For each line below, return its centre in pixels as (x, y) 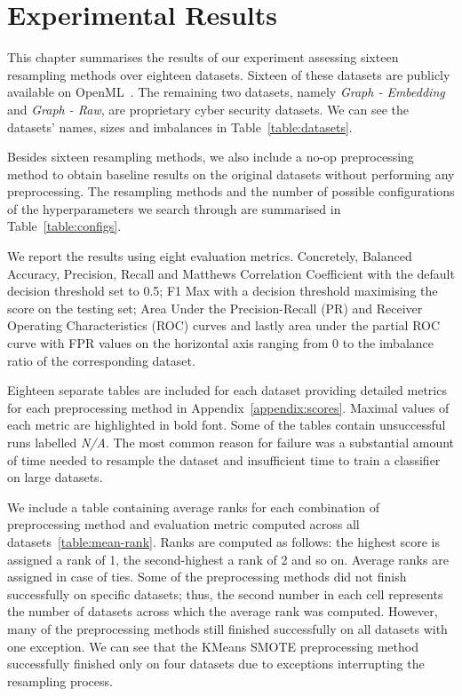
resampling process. (60, 680)
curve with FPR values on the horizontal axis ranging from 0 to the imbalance (221, 343)
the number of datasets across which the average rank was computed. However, (223, 611)
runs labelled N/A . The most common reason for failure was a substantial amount (231, 442)
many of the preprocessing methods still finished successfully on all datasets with (227, 628)
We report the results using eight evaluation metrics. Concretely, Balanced (210, 256)
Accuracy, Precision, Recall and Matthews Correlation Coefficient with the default (231, 273)
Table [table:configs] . (64, 226)
